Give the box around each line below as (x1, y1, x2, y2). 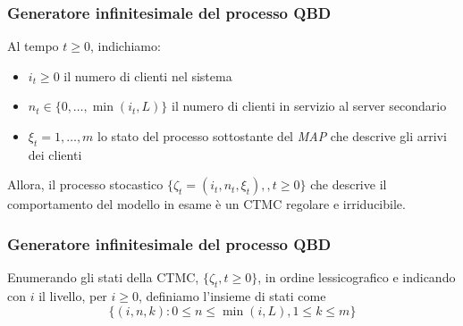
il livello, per (38, 287, 107, 305)
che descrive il (310, 175, 387, 194)
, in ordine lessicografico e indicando (257, 268, 456, 287)
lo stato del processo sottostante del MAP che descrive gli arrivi (97, 127, 447, 145)
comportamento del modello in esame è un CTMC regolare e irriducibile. (7, 195, 406, 213)
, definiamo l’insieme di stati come (139, 287, 326, 305)
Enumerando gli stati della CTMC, (7, 268, 199, 287)
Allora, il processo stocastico (7, 175, 164, 194)
